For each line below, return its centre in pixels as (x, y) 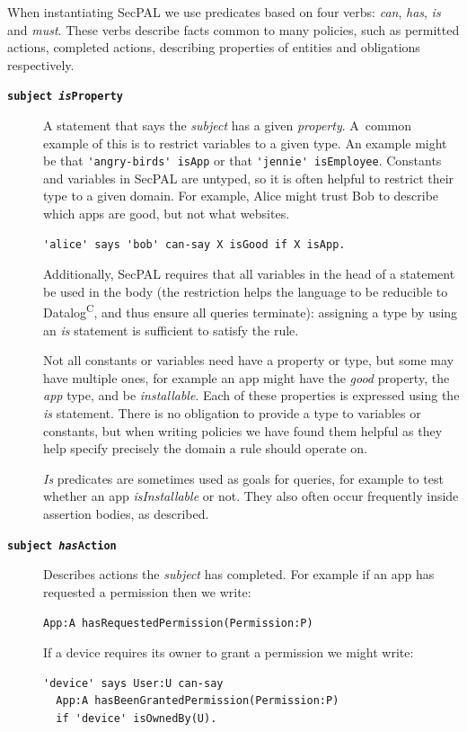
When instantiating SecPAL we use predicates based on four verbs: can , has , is (224, 12)
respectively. (41, 64)
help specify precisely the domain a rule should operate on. (205, 448)
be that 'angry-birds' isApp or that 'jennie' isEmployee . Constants (242, 161)
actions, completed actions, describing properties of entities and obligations (214, 47)
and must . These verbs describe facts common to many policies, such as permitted (233, 29)
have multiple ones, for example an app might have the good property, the (247, 377)
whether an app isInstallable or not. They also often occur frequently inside (251, 496)
